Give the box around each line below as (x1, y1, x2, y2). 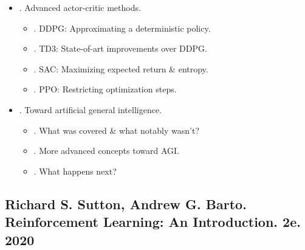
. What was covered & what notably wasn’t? (33, 123, 199, 136)
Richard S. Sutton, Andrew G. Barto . (5, 194, 247, 213)
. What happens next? (33, 164, 117, 177)
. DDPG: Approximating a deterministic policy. (33, 21, 211, 34)
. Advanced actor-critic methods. (19, 1, 141, 13)
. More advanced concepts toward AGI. (33, 144, 179, 157)
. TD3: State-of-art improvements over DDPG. (33, 42, 207, 55)
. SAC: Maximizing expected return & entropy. (33, 62, 208, 75)
